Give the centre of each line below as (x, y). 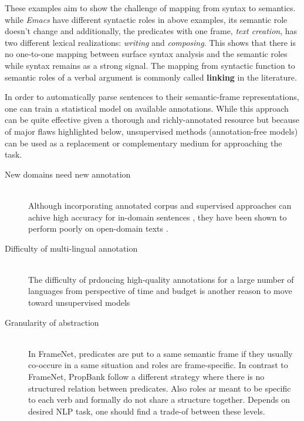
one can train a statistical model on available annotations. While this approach (147, 108)
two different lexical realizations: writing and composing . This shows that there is (150, 42)
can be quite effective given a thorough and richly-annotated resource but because (152, 120)
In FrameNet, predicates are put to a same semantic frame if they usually (161, 353)
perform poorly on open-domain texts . (98, 228)
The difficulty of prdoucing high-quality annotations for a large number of (161, 279)
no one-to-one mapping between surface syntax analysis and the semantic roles (146, 54)
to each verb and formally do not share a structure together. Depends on (159, 400)
